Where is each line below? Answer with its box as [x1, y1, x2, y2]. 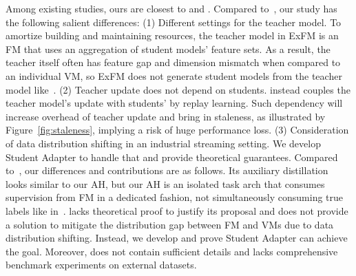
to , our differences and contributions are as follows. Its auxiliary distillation [6, 163, 328, 178]
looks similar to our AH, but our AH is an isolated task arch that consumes [6, 176, 325, 191]
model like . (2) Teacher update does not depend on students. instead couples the [6, 82, 350, 96]
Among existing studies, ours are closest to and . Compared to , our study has [6, 1, 337, 15]
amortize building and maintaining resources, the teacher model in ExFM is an [6, 28, 339, 43]
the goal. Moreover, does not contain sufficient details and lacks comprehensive [6, 244, 338, 258]
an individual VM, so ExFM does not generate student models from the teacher [6, 68, 342, 83]
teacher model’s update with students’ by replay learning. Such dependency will [6, 96, 343, 110]
